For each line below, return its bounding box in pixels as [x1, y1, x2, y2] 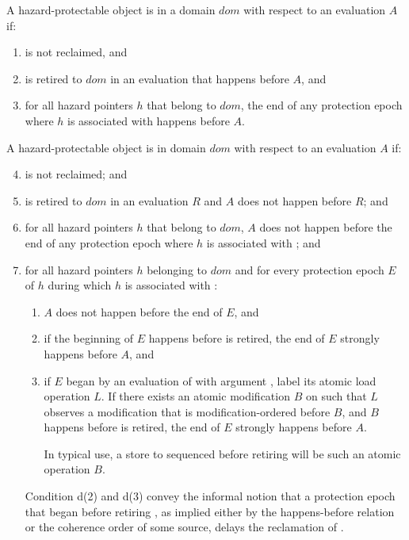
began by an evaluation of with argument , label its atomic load [66, 372, 377, 389]
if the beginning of [44, 330, 134, 347]
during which [48, 277, 112, 293]
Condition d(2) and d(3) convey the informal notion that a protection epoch [25, 488, 396, 504]
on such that [305, 388, 367, 404]
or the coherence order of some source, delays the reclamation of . [25, 519, 344, 535]
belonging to [147, 261, 207, 278]
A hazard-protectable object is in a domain [6, 2, 216, 17]
